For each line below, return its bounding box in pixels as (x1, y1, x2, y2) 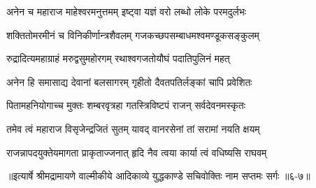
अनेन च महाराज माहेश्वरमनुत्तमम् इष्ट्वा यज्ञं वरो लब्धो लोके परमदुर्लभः (6, 4, 247, 18)
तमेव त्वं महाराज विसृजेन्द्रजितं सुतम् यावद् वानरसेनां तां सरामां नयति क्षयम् (6, 121, 260, 136)
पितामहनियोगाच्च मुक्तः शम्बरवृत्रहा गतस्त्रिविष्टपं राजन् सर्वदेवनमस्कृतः (6, 98, 246, 113)
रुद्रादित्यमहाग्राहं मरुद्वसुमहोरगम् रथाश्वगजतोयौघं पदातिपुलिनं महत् (6, 51, 230, 66)
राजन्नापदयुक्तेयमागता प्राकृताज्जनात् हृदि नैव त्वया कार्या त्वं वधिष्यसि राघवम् (6, 145, 267, 159)
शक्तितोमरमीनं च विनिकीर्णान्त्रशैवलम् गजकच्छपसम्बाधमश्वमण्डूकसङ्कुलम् (6, 27, 259, 42)
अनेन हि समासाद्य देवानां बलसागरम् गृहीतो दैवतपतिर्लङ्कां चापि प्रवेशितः (6, 74, 252, 89)
